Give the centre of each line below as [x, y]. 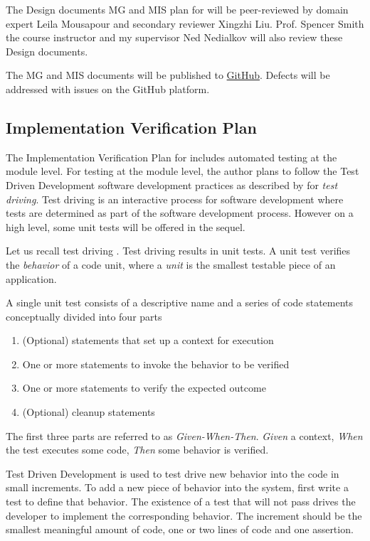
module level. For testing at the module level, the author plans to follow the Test [183, 171]
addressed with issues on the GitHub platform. [108, 89]
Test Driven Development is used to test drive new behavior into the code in [173, 473]
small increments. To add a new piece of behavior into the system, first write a [177, 487]
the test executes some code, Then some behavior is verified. [137, 450]
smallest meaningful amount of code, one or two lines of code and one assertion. [180, 529]
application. [31, 278]
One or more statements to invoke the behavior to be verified [156, 364]
